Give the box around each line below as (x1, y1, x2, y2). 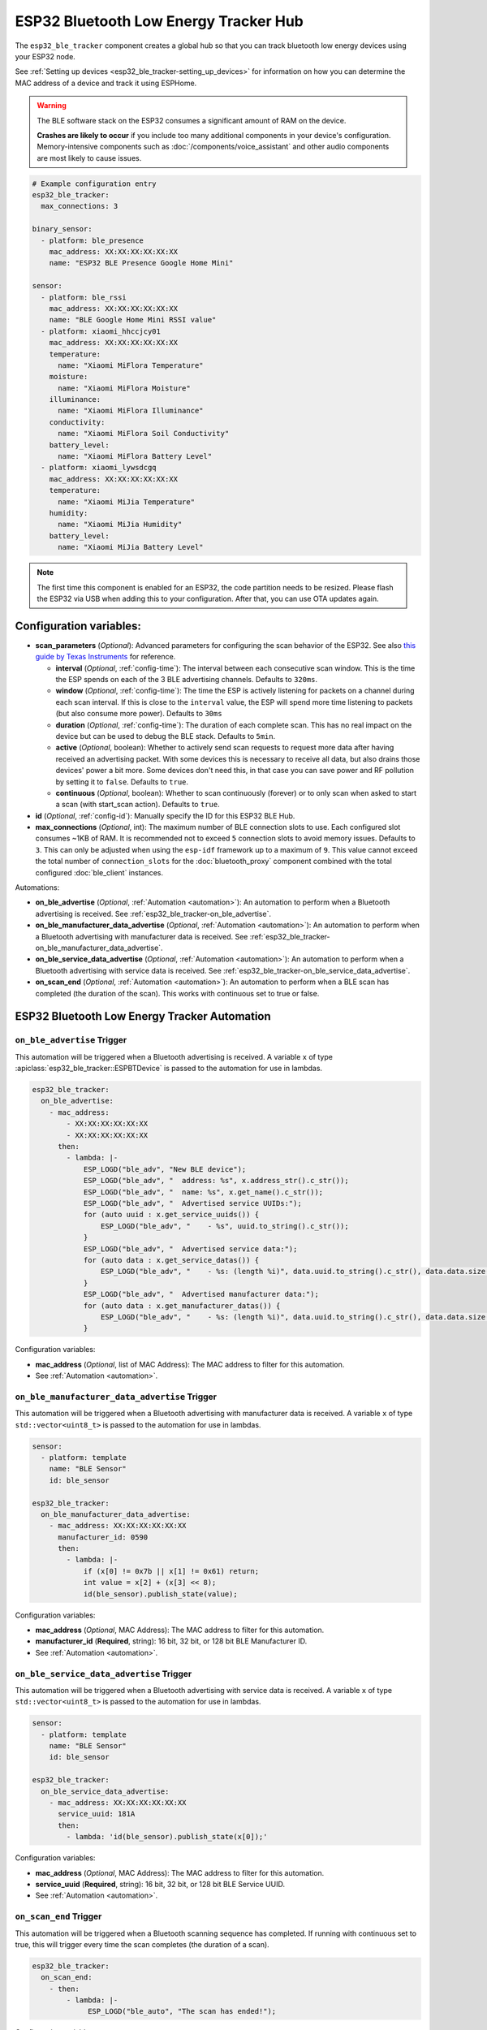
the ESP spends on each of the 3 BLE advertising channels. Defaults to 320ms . (55, 675, 318, 684)
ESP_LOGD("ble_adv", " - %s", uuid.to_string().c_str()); (100, 1221, 349, 1230)
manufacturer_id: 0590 (58, 1532, 149, 1542)
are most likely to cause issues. (37, 153, 142, 162)
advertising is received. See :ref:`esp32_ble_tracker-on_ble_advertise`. (35, 909, 272, 918)
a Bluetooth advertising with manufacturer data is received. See (35, 931, 248, 941)
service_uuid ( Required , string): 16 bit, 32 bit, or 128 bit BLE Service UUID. (35, 1879, 286, 1889)
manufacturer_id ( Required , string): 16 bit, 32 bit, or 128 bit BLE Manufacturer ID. (35, 1636, 308, 1646)
